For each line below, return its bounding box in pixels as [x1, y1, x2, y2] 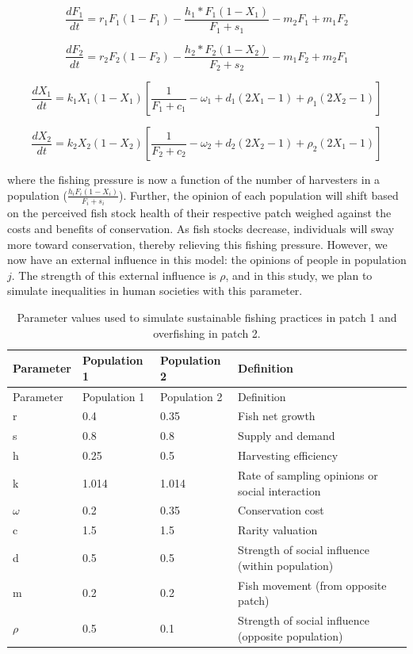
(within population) [238, 556, 334, 573]
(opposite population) [238, 627, 343, 644]
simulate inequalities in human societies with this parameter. [7, 282, 303, 299]
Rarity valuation [238, 522, 318, 538]
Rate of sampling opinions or [238, 466, 378, 483]
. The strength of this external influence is [11, 266, 216, 283]
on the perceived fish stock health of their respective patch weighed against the [7, 205, 392, 221]
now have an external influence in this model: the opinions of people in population [7, 251, 407, 268]
